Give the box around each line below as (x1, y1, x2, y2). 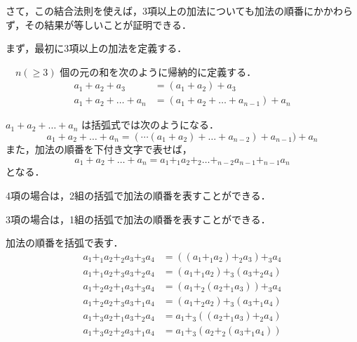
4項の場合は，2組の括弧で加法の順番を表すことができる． (6, 188, 271, 203)
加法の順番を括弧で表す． (6, 235, 123, 250)
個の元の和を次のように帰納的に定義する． (60, 64, 257, 79)
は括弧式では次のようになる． (81, 117, 220, 132)
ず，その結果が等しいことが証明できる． (6, 17, 192, 32)
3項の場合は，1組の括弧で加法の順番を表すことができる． (6, 211, 271, 226)
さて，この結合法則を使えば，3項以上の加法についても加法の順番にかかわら (6, 4, 353, 18)
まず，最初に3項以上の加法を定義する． (6, 41, 187, 55)
